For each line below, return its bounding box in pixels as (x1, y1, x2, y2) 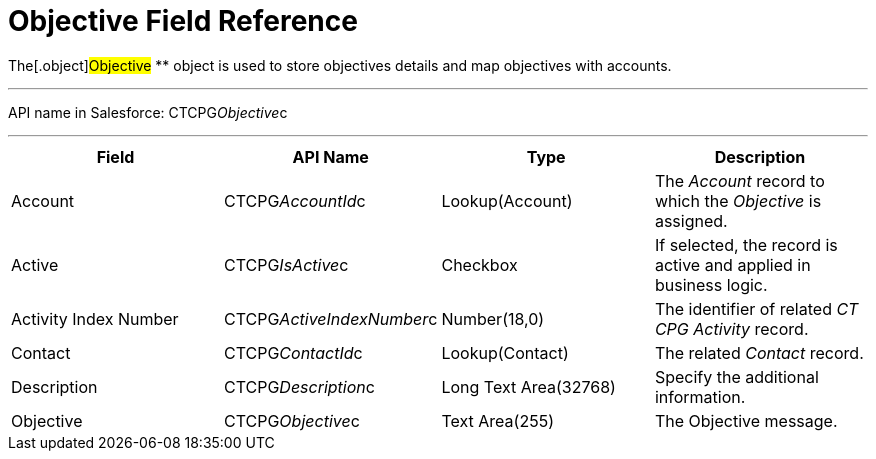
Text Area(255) (441, 410, 554, 431)
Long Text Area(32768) (441, 376, 616, 397)
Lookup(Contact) (441, 342, 569, 363)
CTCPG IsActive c (223, 254, 349, 275)
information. (654, 386, 746, 407)
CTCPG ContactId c (223, 342, 363, 363)
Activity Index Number (11, 308, 179, 329)
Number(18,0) (441, 308, 545, 329)
